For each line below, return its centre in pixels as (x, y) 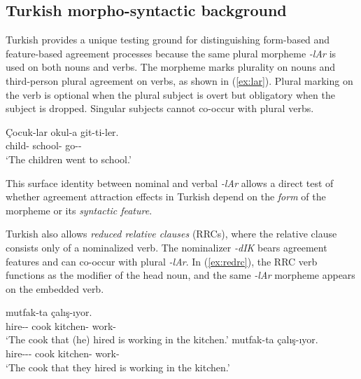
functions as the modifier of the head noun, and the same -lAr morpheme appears (180, 275)
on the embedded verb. (55, 288)
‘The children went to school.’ (69, 159)
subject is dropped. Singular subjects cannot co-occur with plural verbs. (160, 108)
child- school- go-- (44, 145)
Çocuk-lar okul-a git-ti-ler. (62, 131)
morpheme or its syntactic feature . (79, 210)
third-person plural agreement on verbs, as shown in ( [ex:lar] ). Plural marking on (179, 80)
